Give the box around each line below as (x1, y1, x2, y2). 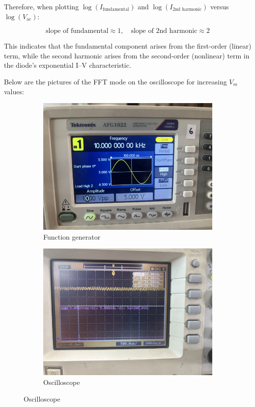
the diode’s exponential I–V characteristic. (4, 60, 131, 70)
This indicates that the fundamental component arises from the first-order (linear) (4, 41, 252, 51)
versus (210, 1, 229, 11)
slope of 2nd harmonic (131, 27, 198, 35)
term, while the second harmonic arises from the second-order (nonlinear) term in (4, 50, 250, 60)
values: (4, 86, 24, 96)
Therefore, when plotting (4, 1, 79, 11)
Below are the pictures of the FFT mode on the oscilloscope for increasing (4, 76, 227, 86)
